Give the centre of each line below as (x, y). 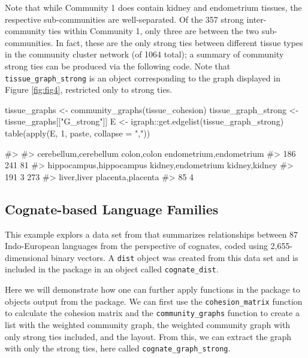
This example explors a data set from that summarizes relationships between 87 (152, 234)
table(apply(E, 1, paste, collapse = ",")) (78, 133)
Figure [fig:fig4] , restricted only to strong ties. (89, 89)
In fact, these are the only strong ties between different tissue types (179, 42)
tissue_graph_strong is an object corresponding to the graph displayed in (143, 78)
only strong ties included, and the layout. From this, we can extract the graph (148, 336)
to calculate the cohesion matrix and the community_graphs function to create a (152, 313)
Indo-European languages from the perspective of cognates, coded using (136, 246)
